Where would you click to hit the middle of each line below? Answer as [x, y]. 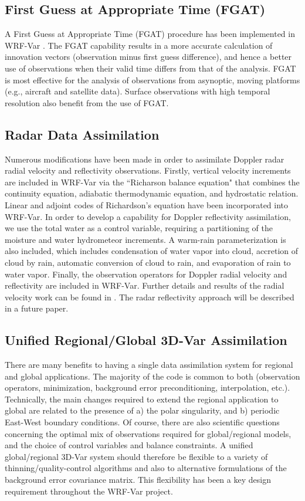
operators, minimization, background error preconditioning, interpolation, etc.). [148, 387]
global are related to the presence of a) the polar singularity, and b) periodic [142, 410]
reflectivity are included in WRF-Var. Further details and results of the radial [145, 285]
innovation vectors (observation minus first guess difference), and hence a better [148, 57]
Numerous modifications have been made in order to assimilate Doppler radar [145, 159]
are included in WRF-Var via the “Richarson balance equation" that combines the [152, 182]
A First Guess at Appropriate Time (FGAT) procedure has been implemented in [150, 34]
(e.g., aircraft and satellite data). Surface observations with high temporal [138, 91]
